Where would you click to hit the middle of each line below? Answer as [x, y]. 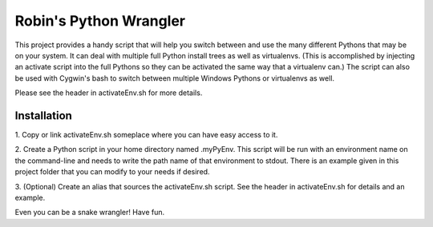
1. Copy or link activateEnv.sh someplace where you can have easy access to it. [146, 135]
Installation [43, 115]
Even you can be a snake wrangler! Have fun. [90, 213]
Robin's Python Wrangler [100, 21]
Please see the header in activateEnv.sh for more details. [109, 93]
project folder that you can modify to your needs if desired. [112, 172]
